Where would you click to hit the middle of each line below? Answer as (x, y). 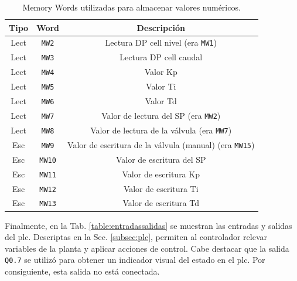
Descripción (161, 27)
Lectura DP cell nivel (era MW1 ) (161, 42)
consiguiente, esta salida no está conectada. (82, 271)
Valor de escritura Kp (161, 174)
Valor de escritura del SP (161, 159)
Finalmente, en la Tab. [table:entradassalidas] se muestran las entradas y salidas (148, 225)
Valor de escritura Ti (161, 188)
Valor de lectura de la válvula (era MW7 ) (161, 130)
